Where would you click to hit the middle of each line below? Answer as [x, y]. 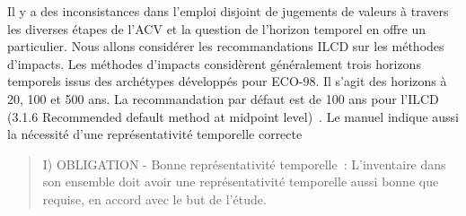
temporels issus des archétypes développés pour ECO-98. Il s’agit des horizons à [227, 81]
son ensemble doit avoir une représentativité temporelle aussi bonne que [241, 181]
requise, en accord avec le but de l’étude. [154, 199]
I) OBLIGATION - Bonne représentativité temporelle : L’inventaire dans [244, 164]
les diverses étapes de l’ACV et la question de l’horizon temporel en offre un [216, 28]
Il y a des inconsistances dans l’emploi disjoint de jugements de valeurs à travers [228, 11]
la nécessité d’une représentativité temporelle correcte [155, 134]
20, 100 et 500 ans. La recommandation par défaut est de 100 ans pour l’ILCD [223, 98]
